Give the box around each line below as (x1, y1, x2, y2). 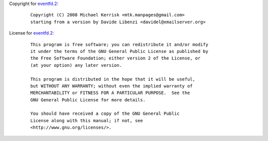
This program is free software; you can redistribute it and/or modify (30, 42, 208, 47)
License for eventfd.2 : (9, 30, 54, 36)
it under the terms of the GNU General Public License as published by (30, 48, 208, 54)
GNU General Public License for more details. (30, 97, 146, 102)
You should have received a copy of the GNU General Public (30, 111, 180, 116)
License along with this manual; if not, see (30, 118, 143, 123)
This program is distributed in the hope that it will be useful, (30, 76, 196, 82)
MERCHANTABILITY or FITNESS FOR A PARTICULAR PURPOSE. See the (30, 90, 191, 96)
